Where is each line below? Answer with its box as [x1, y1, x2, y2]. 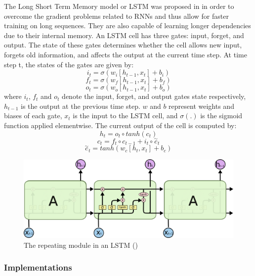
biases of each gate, [4, 110, 62, 121]
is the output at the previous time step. [21, 100, 140, 111]
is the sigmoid [200, 110, 243, 121]
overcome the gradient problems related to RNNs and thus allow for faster [4, 10, 229, 21]
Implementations [4, 261, 72, 273]
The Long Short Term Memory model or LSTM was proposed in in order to [4, 1, 234, 11]
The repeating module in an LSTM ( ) [24, 240, 138, 250]
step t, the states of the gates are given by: [4, 59, 134, 69]
